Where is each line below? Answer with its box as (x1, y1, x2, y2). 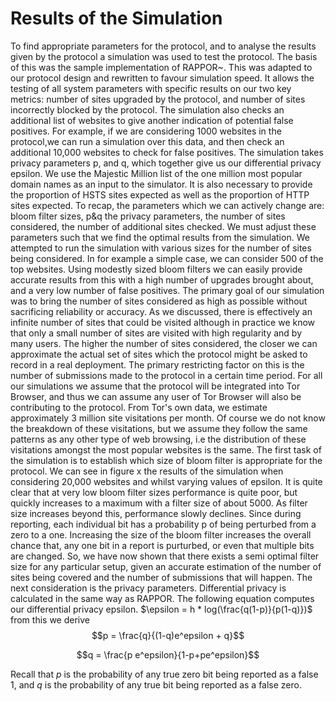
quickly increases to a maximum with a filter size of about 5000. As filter (10, 497, 308, 509)
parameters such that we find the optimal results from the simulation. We (10, 231, 310, 243)
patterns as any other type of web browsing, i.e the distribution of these (10, 433, 307, 445)
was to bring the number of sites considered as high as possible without (10, 295, 308, 307)
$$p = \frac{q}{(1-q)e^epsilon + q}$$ (91, 629, 245, 641)
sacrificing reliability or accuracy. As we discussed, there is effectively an (10, 305, 313, 317)
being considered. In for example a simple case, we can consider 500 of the (10, 252, 324, 264)
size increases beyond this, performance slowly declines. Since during (10, 507, 302, 519)
